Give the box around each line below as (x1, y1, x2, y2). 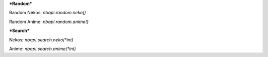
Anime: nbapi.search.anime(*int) (9, 46, 76, 52)
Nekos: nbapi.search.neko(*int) (9, 37, 74, 43)
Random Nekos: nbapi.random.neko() (9, 10, 86, 16)
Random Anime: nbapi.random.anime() (9, 19, 89, 25)
